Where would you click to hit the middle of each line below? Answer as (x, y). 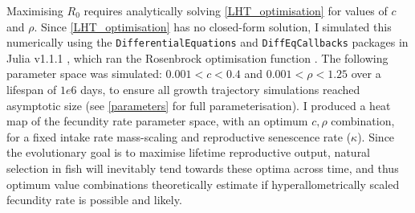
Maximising (35, 10)
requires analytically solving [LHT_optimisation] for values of (236, 10)
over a (366, 74)
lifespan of (32, 90)
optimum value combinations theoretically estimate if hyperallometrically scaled (203, 184)
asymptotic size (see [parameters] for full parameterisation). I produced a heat (199, 105)
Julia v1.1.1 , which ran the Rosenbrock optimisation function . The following (197, 57)
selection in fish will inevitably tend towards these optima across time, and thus (203, 168)
